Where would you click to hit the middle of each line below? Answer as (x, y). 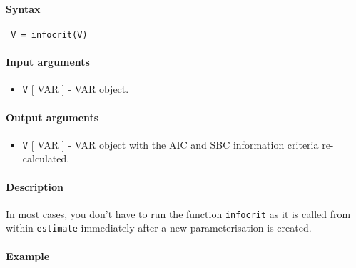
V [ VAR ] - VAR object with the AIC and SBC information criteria (171, 144)
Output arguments (52, 117)
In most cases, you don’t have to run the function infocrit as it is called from (178, 213)
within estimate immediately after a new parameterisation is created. (159, 228)
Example (28, 255)
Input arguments (48, 62)
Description (35, 186)
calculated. (46, 158)
